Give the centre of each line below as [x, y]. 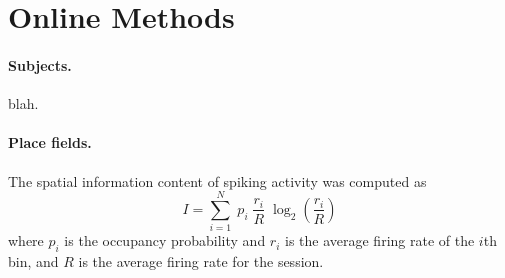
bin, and [33, 261]
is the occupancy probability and [165, 240]
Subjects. [40, 64]
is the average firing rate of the [380, 240]
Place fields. [50, 142]
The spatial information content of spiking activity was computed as [217, 180]
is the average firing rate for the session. [201, 261]
